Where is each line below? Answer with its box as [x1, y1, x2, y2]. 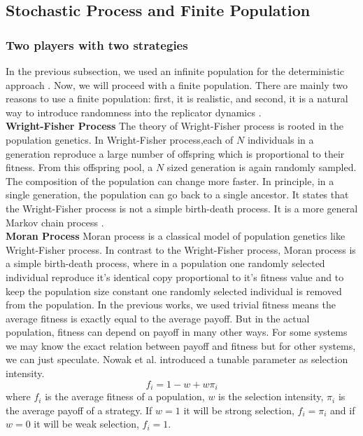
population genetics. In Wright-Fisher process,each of [6, 132, 234, 147]
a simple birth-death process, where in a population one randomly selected [6, 256, 325, 271]
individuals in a [247, 132, 314, 147]
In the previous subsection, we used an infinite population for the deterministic [6, 64, 344, 78]
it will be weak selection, [34, 416, 139, 431]
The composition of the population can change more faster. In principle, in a [6, 173, 334, 188]
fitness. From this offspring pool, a [6, 160, 153, 175]
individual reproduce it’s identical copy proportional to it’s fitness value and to [6, 269, 344, 284]
